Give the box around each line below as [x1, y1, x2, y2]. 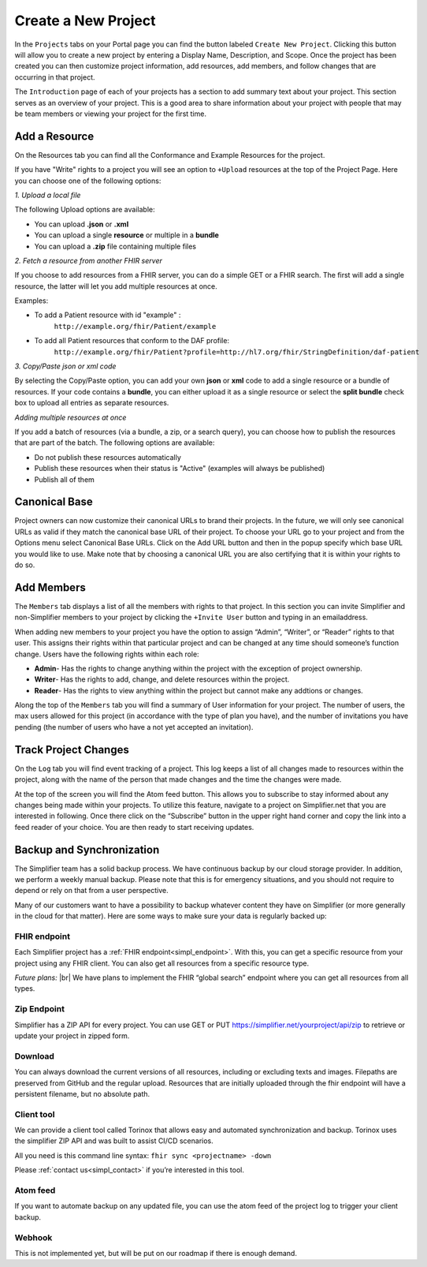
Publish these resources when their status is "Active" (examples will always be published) [34, 464, 325, 473]
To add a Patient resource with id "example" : [34, 310, 181, 320]
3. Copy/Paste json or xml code [14, 361, 117, 371]
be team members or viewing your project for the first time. [14, 109, 206, 118]
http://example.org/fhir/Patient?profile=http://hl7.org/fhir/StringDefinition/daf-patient [54, 347, 420, 357]
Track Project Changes [14, 742, 129, 757]
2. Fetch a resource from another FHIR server [14, 256, 163, 265]
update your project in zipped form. [14, 1031, 130, 1041]
